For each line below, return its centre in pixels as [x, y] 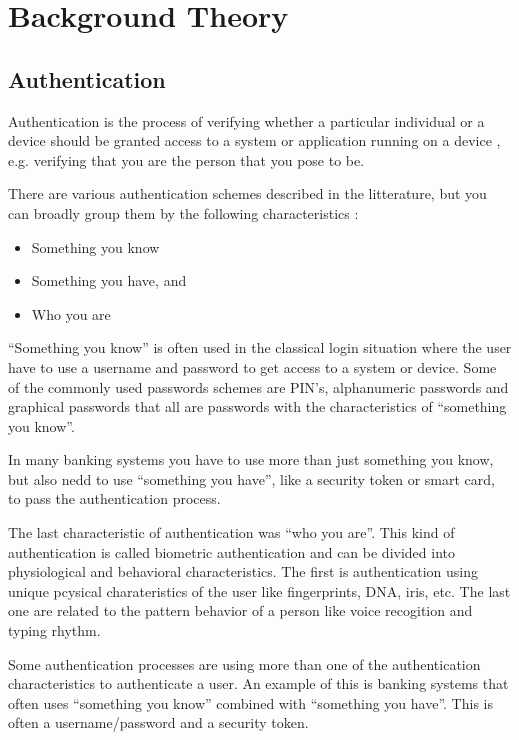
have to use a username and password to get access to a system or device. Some [252, 366]
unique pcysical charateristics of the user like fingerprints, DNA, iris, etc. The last [259, 590]
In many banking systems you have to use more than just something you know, [251, 459]
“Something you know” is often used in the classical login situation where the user [260, 347]
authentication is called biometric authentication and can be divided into [231, 551]
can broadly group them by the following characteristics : [183, 212]
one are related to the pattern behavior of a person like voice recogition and [240, 610]
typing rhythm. [54, 630]
